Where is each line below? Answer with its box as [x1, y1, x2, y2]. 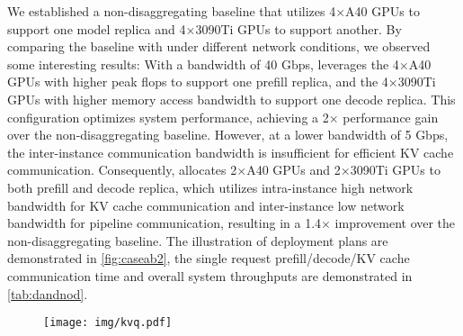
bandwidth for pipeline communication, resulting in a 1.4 [7, 213, 322, 232]
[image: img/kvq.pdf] [43, 316, 173, 330]
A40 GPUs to [345, 2, 420, 20]
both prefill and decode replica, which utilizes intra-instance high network [7, 177, 414, 196]
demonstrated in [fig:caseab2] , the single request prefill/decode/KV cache [7, 249, 410, 268]
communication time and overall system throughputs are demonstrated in [7, 266, 413, 285]
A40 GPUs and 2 [246, 160, 341, 179]
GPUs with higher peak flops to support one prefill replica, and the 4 [7, 72, 388, 91]
